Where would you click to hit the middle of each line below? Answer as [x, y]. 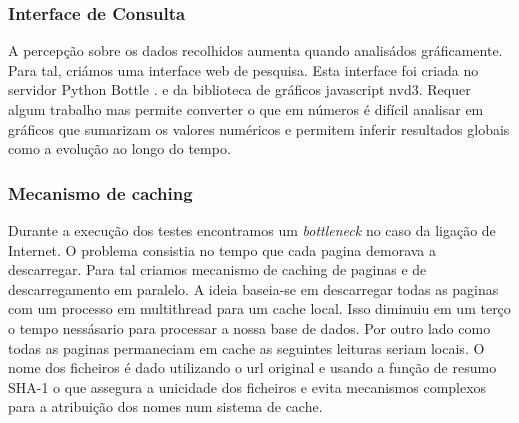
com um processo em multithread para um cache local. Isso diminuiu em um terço [259, 308]
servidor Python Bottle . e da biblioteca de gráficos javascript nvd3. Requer [239, 89]
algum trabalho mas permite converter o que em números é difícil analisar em [246, 109]
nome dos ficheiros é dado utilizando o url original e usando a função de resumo [252, 367]
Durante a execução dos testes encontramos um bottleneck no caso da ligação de [252, 230]
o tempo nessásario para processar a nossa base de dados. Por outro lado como [249, 327]
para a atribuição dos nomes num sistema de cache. [165, 406]
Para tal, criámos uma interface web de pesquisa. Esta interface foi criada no [243, 69]
